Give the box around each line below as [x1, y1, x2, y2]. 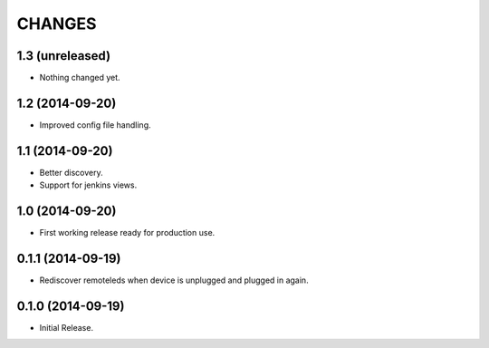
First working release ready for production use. [39, 227, 216, 238]
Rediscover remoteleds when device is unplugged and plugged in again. [39, 275, 309, 285]
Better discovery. [39, 167, 103, 178]
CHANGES [16, 14, 97, 34]
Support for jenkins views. [39, 179, 138, 190]
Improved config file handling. [39, 119, 151, 130]
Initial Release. [39, 322, 94, 333]
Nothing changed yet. [39, 72, 121, 83]
